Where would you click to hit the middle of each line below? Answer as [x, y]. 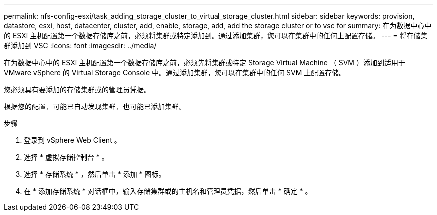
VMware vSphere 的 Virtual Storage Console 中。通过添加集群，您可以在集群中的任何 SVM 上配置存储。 [175, 72]
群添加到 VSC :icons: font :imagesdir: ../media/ [80, 46]
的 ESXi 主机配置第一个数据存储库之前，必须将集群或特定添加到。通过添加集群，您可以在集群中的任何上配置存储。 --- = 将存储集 [216, 36]
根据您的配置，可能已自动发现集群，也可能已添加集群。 [95, 106]
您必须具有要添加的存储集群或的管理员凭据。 [77, 89]
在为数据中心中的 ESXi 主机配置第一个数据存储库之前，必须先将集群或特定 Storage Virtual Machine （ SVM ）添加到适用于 [205, 62]
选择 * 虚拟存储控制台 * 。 [66, 157]
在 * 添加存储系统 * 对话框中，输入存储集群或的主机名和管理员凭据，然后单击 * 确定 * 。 [168, 191]
